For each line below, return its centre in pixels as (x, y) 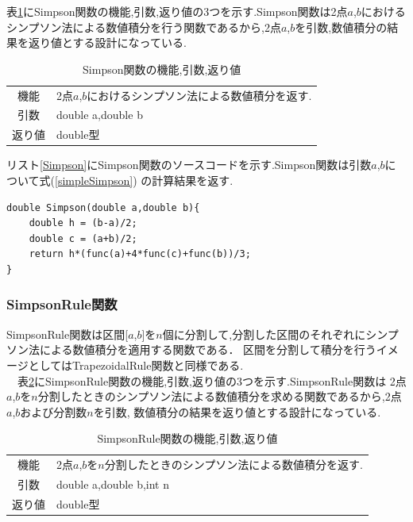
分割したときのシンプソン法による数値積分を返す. (234, 464)
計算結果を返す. (193, 180)
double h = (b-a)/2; (83, 223)
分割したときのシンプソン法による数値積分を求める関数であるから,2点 (220, 396)
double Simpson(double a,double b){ (103, 207)
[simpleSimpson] (94, 180)
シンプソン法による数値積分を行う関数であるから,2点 (144, 27)
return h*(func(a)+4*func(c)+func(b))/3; (140, 254)
